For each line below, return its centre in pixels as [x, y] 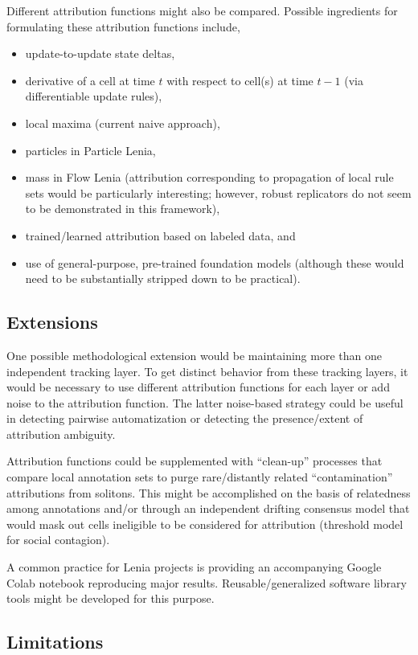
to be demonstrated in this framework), [123, 209]
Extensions [52, 322]
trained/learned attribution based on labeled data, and [160, 235]
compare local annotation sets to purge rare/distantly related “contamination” [200, 477]
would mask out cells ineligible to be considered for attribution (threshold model [205, 524]
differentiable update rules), [94, 96]
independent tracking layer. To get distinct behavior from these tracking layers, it [207, 371]
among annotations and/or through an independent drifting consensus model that [208, 508]
